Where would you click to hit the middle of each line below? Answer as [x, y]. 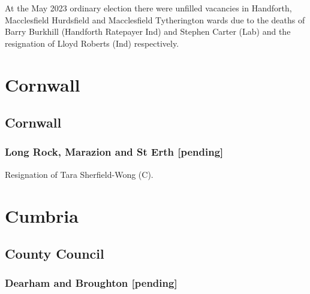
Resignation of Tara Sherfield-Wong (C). [79, 174]
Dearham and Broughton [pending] [91, 283]
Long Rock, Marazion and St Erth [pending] [114, 152]
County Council [55, 254]
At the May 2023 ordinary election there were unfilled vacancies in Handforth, [148, 8]
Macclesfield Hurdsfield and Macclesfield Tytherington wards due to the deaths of [155, 19]
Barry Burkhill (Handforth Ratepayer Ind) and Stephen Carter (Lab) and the [148, 31]
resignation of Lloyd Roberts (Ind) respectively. [92, 43]
